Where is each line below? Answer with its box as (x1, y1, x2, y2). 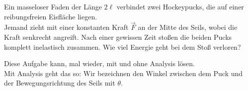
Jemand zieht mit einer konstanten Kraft (4, 22, 129, 32)
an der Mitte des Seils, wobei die (138, 22, 238, 32)
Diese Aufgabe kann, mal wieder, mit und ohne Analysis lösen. (4, 58, 195, 69)
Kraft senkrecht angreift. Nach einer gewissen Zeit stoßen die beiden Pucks (4, 32, 232, 42)
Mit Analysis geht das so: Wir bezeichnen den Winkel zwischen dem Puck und (4, 68, 243, 78)
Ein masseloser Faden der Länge (4, 1, 102, 11)
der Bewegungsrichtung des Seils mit (4, 78, 115, 88)
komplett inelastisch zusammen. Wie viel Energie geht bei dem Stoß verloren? (4, 41, 241, 52)
